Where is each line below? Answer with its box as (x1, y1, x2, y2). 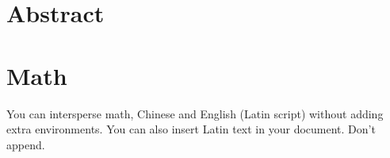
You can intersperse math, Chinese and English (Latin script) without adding (6, 105, 384, 121)
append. (6, 136, 45, 152)
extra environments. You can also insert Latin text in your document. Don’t (6, 121, 376, 137)
